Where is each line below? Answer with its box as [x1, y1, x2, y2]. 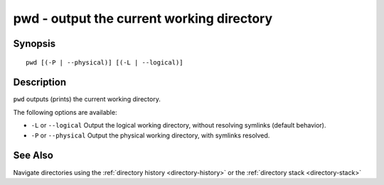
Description [13, 77, 67, 89]
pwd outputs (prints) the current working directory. [13, 95, 161, 103]
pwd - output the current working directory [13, 11, 273, 26]
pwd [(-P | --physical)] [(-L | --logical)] [26, 58, 184, 67]
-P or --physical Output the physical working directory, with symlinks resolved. [31, 131, 270, 140]
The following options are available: [13, 108, 117, 116]
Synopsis [13, 38, 56, 50]
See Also [13, 150, 53, 162]
